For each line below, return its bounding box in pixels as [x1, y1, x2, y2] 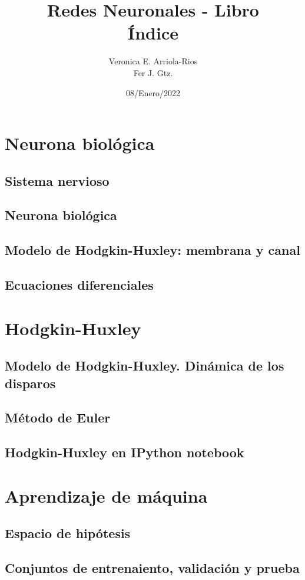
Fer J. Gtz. [133, 66, 173, 78]
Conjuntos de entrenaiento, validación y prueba [5, 559, 300, 577]
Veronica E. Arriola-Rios [108, 55, 198, 67]
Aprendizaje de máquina [5, 483, 208, 507]
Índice [128, 21, 178, 45]
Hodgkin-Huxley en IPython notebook [5, 443, 244, 461]
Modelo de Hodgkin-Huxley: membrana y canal [5, 241, 300, 259]
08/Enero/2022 [125, 86, 181, 99]
